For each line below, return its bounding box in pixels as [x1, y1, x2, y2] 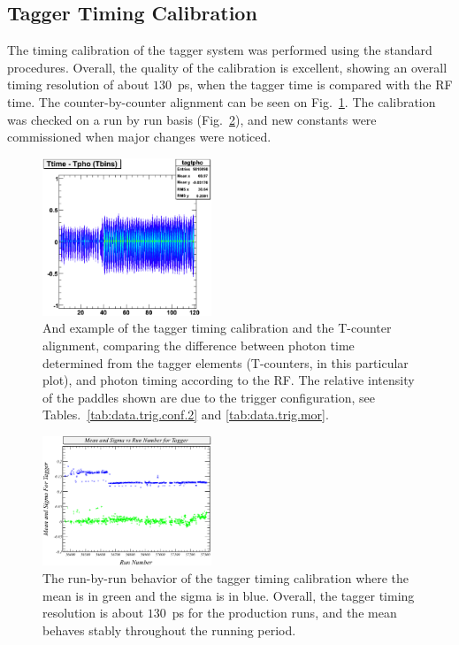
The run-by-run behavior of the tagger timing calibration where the [42, 569, 409, 587]
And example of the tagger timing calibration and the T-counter [42, 319, 392, 337]
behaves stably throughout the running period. [42, 620, 296, 639]
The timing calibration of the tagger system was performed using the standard [7, 41, 432, 59]
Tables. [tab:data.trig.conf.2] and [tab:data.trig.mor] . [42, 405, 329, 424]
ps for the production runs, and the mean [172, 603, 397, 622]
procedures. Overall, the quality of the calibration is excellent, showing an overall [7, 58, 448, 76]
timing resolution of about [7, 75, 149, 94]
